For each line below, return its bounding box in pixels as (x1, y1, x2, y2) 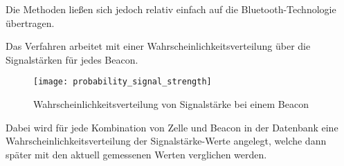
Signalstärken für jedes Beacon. (6, 52, 138, 66)
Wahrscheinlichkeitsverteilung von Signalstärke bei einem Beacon (33, 97, 309, 111)
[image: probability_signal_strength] (33, 77, 212, 87)
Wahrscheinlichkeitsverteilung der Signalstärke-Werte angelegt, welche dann (6, 133, 327, 148)
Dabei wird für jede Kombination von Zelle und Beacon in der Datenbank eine (6, 120, 338, 134)
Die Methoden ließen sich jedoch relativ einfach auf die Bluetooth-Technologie (6, 2, 336, 16)
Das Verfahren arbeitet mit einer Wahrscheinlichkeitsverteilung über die (6, 39, 311, 53)
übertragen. (6, 15, 55, 30)
